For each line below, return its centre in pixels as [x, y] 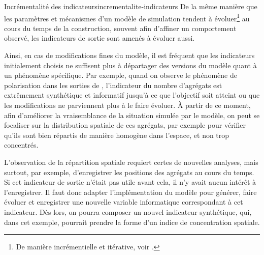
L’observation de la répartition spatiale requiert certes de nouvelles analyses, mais [131, 162]
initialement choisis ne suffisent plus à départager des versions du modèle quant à [130, 65]
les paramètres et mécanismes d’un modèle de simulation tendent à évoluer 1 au [127, 17]
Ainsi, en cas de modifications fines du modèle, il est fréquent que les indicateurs [129, 55]
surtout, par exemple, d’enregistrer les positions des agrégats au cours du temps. [129, 172]
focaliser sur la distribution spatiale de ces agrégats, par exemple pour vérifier [125, 125]
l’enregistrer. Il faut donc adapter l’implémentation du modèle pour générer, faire [130, 192]
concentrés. [21, 145]
